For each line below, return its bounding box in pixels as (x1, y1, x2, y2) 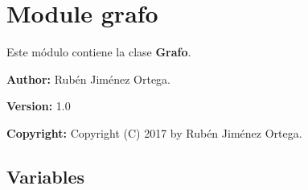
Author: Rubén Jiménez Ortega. (6, 70, 171, 87)
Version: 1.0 (6, 97, 71, 114)
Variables (6, 163, 85, 188)
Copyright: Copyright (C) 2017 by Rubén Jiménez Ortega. (6, 124, 302, 141)
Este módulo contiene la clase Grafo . (6, 43, 191, 60)
